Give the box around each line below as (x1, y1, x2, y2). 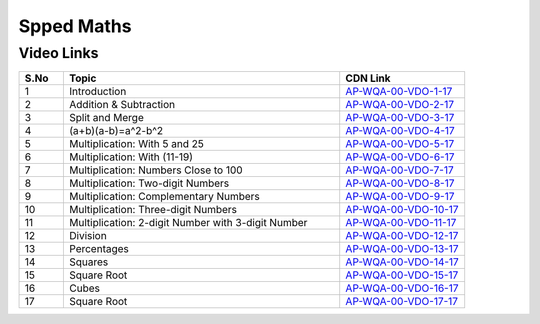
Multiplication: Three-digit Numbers (69, 203, 238, 217)
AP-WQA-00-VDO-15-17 (345, 268, 459, 282)
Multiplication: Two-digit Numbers (69, 176, 230, 190)
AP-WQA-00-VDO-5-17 (345, 137, 455, 151)
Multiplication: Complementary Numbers (69, 190, 260, 204)
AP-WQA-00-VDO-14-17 (345, 255, 459, 269)
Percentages (69, 242, 130, 256)
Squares (69, 255, 109, 269)
